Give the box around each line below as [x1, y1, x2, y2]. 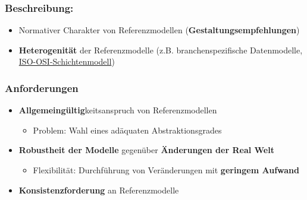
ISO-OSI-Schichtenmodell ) [18, 55, 115, 68]
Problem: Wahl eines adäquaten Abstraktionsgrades [33, 123, 222, 136]
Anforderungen [5, 80, 79, 95]
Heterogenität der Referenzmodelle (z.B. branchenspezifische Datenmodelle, [18, 43, 303, 56]
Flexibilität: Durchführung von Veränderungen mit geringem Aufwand [33, 164, 300, 176]
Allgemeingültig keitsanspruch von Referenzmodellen [18, 104, 217, 116]
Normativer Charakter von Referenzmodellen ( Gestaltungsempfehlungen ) [18, 24, 300, 36]
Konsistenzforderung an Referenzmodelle [18, 183, 179, 196]
